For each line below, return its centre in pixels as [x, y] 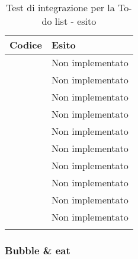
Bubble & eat [38, 250]
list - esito [76, 21]
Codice [26, 45]
